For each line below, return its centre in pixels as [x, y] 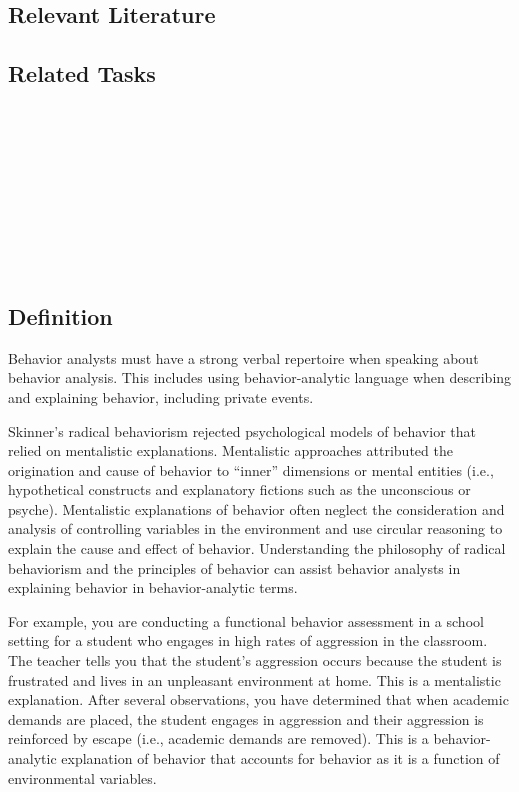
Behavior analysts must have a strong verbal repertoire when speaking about [243, 357]
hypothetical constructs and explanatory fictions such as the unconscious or [239, 489]
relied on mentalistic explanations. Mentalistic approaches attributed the [230, 450]
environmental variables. [82, 777]
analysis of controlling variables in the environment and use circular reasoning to [255, 528]
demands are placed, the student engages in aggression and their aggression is [246, 718]
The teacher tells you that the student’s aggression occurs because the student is [255, 660]
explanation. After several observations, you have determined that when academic [258, 699]
